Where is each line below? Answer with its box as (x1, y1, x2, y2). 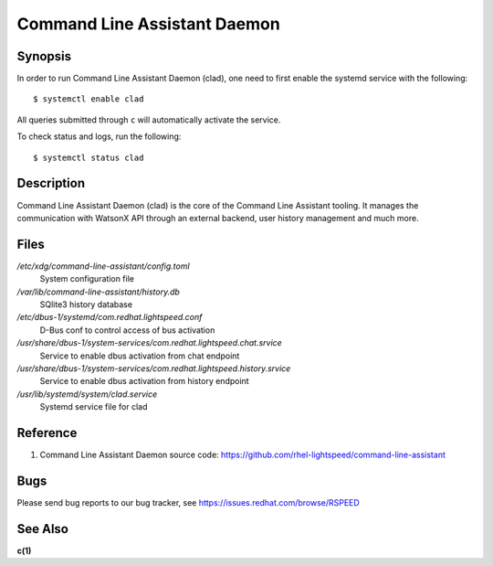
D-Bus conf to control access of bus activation (39, 325, 215, 336)
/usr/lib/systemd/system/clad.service (16, 389, 158, 400)
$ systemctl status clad (33, 152, 144, 163)
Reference (16, 425, 78, 441)
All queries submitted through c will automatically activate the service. (16, 114, 281, 125)
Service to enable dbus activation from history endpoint (39, 376, 250, 387)
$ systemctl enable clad (33, 94, 144, 104)
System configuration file (39, 273, 134, 284)
